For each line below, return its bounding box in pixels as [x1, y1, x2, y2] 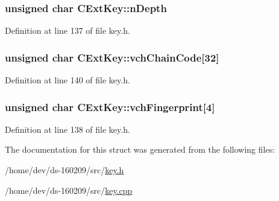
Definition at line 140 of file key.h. [5, 74, 130, 86]
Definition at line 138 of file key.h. [5, 123, 130, 135]
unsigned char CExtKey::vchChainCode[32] [5, 49, 219, 65]
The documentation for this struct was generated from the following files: [5, 143, 275, 156]
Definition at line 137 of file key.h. [5, 24, 130, 37]
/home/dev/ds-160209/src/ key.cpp [5, 183, 133, 196]
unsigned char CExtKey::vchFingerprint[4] [5, 99, 215, 114]
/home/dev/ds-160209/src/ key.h [5, 164, 124, 176]
